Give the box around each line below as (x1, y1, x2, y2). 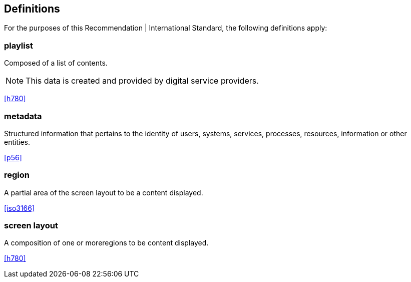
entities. (4, 137, 30, 146)
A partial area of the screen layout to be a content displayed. (4, 188, 203, 197)
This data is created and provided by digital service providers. (26, 76, 259, 86)
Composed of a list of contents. (4, 59, 108, 68)
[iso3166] (4, 203, 35, 212)
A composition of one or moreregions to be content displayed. (4, 238, 209, 247)
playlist (4, 40, 33, 51)
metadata (4, 111, 42, 121)
